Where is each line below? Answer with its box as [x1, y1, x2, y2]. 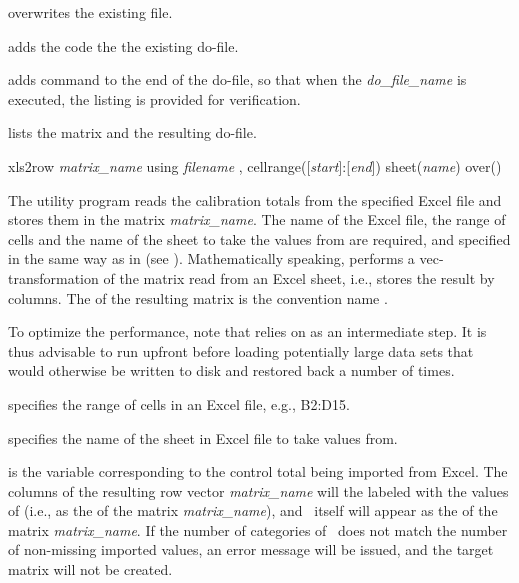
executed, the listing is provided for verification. [8, 88, 301, 109]
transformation [8, 267, 99, 288]
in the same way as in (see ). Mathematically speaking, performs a [8, 248, 415, 269]
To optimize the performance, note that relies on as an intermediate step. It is [8, 321, 487, 342]
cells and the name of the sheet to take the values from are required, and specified [8, 228, 511, 249]
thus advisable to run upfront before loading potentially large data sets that [8, 340, 474, 361]
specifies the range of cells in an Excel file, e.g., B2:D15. [8, 393, 350, 414]
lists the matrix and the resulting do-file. [8, 122, 257, 143]
